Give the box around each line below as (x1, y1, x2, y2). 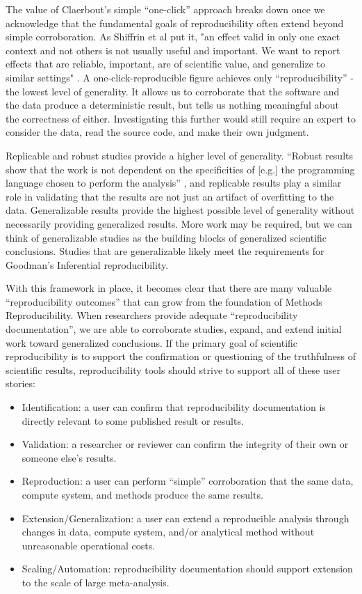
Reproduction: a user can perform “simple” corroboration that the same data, (22, 474, 354, 488)
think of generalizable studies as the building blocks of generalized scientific (6, 230, 327, 244)
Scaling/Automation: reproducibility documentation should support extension (22, 561, 353, 576)
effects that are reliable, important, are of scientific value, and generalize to (6, 56, 325, 71)
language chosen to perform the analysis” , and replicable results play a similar (6, 175, 342, 190)
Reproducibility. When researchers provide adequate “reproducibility (6, 308, 298, 322)
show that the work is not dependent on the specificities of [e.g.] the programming (6, 162, 355, 176)
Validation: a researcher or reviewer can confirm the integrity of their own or (22, 437, 349, 451)
